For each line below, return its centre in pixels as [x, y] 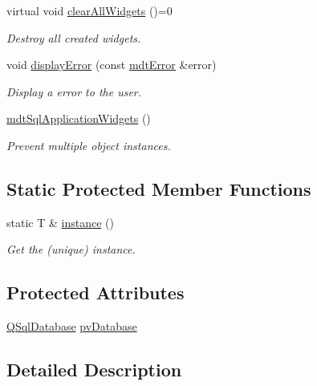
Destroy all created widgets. [74, 37]
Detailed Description [94, 370]
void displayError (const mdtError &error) [112, 65]
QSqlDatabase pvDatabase [72, 326]
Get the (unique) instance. [71, 249]
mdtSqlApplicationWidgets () [79, 118]
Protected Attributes [96, 293]
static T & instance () [60, 222]
